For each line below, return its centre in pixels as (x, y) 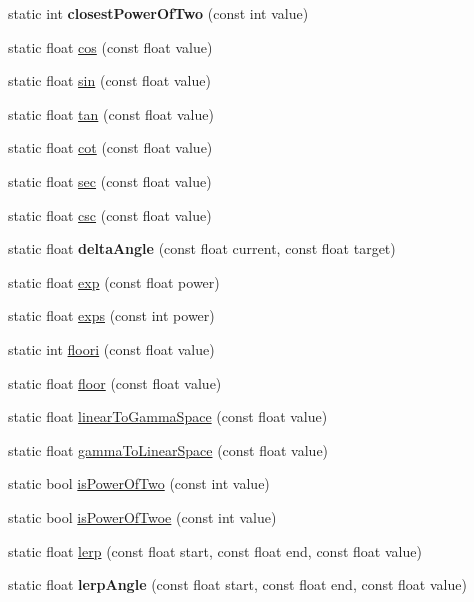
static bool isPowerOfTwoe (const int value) (142, 516)
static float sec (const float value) (110, 180)
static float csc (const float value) (110, 214)
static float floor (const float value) (115, 382)
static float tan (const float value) (111, 113)
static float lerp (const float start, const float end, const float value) (215, 550)
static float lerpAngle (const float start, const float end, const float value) (237, 584)
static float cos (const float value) (110, 46)
